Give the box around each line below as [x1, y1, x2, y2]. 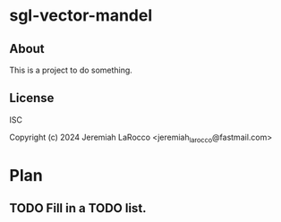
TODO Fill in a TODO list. [9, 201, 147, 216]
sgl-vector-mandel [9, 5, 153, 26]
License [9, 90, 55, 106]
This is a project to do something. [9, 64, 132, 75]
